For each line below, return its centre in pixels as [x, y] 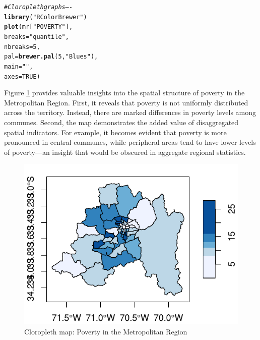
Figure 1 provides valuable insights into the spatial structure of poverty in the [124, 93]
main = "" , [19, 66]
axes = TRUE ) [22, 76]
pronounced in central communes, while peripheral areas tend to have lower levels [130, 142]
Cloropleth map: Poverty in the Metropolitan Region [106, 331]
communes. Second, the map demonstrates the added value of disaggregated [121, 122]
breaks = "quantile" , [37, 37]
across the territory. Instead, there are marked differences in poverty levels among [130, 112]
